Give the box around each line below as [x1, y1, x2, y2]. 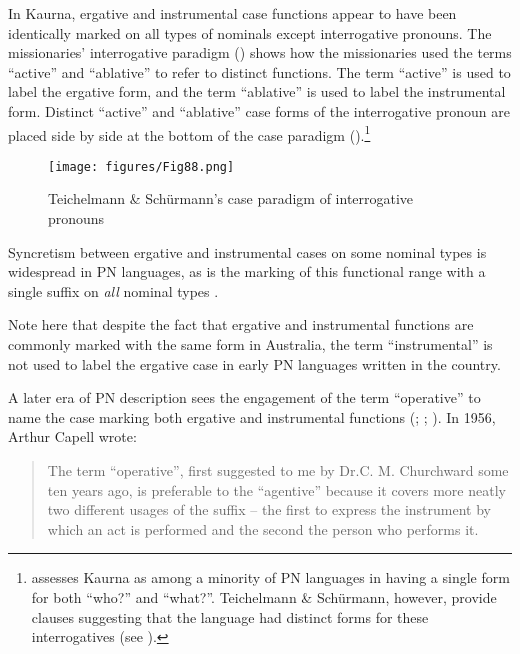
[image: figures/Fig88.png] [48, 159, 235, 174]
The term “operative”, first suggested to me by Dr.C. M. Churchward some [47, 460, 509, 480]
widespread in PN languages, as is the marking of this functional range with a [8, 261, 486, 282]
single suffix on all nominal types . [8, 280, 219, 301]
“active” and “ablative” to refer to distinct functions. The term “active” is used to [8, 61, 511, 82]
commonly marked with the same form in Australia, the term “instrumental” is [8, 334, 493, 355]
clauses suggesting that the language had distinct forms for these [31, 606, 429, 627]
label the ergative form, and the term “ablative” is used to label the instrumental [8, 81, 506, 102]
